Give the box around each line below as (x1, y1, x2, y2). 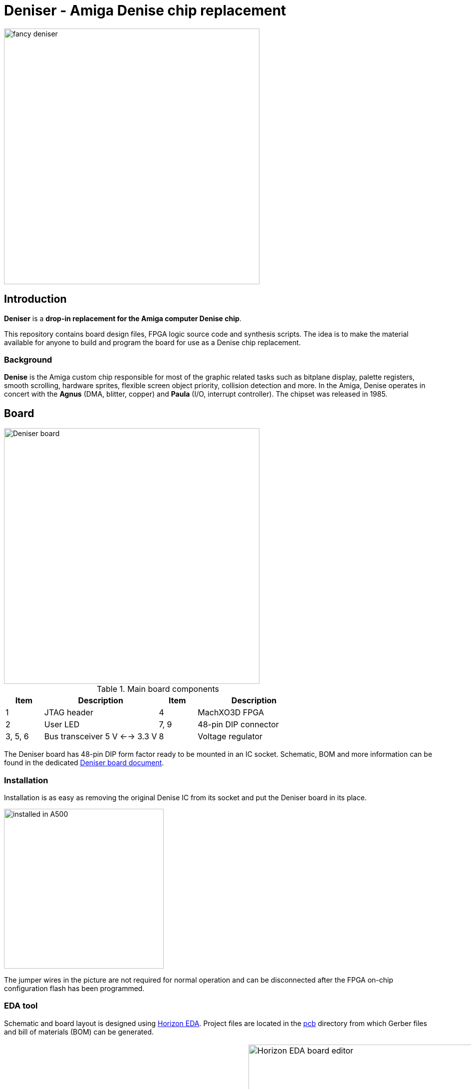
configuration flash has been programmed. (4, 984, 145, 993)
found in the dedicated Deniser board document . (4, 758, 164, 767)
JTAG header (44, 707, 93, 718)
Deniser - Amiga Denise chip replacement (4, 2, 286, 19)
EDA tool (4, 1001, 38, 1011)
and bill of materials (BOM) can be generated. (4, 1027, 154, 1036)
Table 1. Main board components (96, 684, 219, 694)
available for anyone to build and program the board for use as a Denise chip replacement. (4, 338, 301, 347)
